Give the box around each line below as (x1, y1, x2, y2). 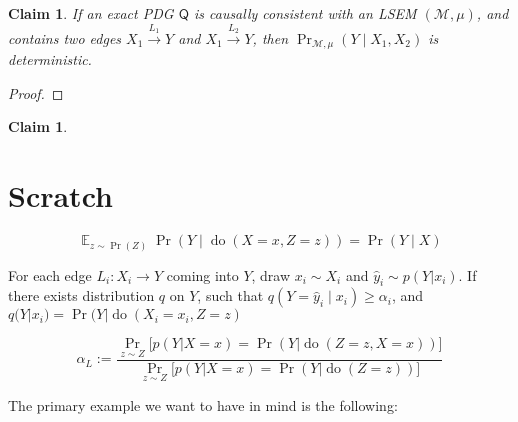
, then (252, 27, 288, 48)
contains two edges (8, 27, 122, 48)
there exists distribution (8, 285, 155, 306)
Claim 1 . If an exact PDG (8, 3, 174, 23)
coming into (166, 264, 239, 285)
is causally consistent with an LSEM (193, 3, 417, 23)
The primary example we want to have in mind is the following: (8, 394, 398, 415)
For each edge (8, 264, 92, 285)
